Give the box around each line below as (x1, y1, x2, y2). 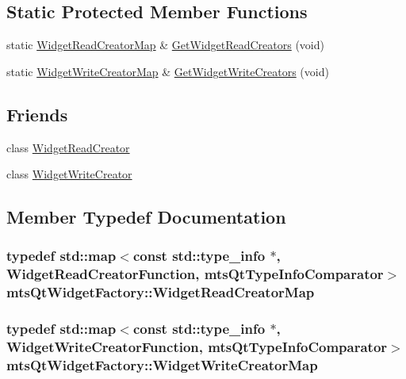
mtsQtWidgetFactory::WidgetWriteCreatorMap (6, 355, 318, 375)
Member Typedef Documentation (6, 205, 286, 229)
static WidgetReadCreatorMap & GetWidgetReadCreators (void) (6, 36, 324, 53)
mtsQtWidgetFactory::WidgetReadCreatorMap (6, 282, 315, 302)
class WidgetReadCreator (6, 139, 130, 155)
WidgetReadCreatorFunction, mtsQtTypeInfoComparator (6, 264, 384, 284)
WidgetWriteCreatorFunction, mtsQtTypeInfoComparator (6, 337, 388, 357)
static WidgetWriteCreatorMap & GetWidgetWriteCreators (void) (6, 63, 329, 79)
